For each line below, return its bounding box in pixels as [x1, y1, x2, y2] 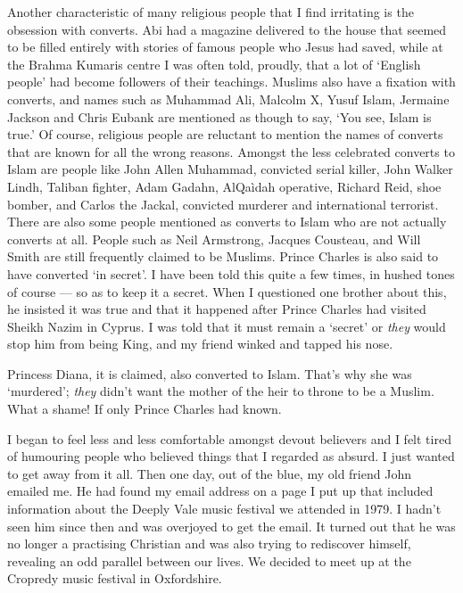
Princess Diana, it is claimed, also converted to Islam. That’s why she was [7, 364, 412, 383]
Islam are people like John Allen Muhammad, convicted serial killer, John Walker [7, 160, 453, 178]
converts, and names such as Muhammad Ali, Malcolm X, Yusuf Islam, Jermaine [7, 89, 450, 108]
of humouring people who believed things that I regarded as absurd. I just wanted [7, 447, 455, 465]
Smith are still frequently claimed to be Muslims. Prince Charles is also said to [7, 247, 439, 266]
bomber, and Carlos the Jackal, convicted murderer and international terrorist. [7, 194, 439, 213]
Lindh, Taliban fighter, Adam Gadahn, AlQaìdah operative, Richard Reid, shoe [7, 177, 442, 195]
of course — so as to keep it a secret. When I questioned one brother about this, [7, 282, 447, 301]
